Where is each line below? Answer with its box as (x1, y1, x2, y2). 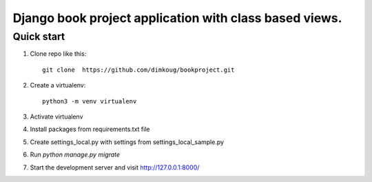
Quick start (12, 30, 65, 43)
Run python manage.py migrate (30, 150, 121, 159)
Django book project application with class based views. (12, 10, 342, 26)
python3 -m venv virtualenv (42, 97, 137, 105)
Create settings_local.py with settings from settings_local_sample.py (30, 138, 224, 146)
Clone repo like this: (30, 50, 87, 58)
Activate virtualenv (30, 112, 83, 121)
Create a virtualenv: (30, 81, 86, 90)
